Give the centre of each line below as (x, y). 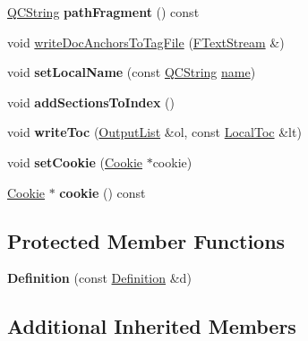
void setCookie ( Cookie (75, 162)
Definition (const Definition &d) (99, 278)
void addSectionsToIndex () (91, 102)
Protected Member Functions (146, 240)
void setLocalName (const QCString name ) (132, 72)
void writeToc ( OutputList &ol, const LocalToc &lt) (154, 132)
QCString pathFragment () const (103, 12)
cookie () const (103, 192)
